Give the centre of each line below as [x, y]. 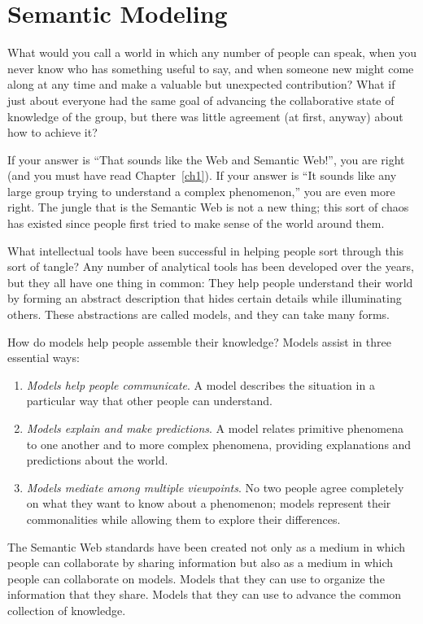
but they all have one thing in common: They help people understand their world [210, 282]
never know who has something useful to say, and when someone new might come [211, 68]
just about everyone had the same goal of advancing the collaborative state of [201, 100]
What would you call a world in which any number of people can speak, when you [212, 52]
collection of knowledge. [67, 610]
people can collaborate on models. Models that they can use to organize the [196, 578]
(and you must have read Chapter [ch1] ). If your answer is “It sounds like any [202, 175]
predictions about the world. [97, 460]
